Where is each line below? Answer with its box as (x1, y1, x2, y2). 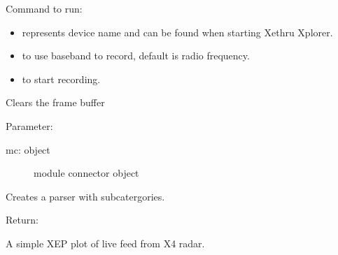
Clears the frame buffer (6, 95, 105, 110)
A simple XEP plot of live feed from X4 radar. (6, 235, 205, 250)
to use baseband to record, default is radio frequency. (22, 48, 250, 63)
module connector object (34, 166, 139, 180)
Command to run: (6, 1, 83, 15)
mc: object (6, 142, 50, 156)
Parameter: (6, 118, 53, 133)
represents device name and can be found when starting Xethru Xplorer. (22, 24, 333, 39)
